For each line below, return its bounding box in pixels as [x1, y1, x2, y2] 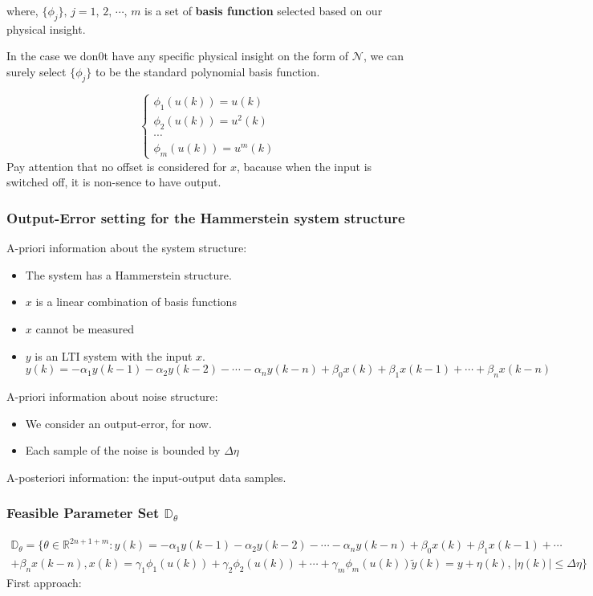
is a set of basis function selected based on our [144, 2, 383, 18]
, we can [363, 47, 404, 64]
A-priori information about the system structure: [6, 239, 247, 256]
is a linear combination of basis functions [35, 293, 237, 310]
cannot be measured [35, 320, 135, 337]
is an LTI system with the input [35, 347, 193, 364]
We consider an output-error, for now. [25, 414, 212, 431]
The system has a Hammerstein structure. [25, 266, 232, 283]
